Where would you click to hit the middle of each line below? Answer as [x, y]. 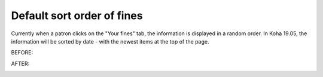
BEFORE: [22, 53]
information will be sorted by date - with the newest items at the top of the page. [110, 41]
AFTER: [20, 63]
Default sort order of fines [77, 16]
